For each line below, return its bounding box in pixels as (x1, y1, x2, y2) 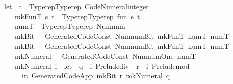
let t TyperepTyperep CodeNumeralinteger (4, 1, 149, 11)
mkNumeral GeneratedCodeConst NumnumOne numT (14, 50, 196, 61)
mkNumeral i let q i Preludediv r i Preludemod (14, 60, 190, 71)
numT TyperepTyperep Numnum (14, 21, 125, 31)
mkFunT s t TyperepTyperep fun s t (14, 11, 140, 21)
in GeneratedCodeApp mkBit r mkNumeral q (21, 70, 170, 81)
